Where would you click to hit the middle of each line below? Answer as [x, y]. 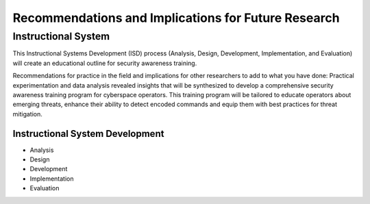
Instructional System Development [88, 133]
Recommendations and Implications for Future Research [176, 18]
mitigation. [27, 114]
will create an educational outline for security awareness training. [105, 63]
